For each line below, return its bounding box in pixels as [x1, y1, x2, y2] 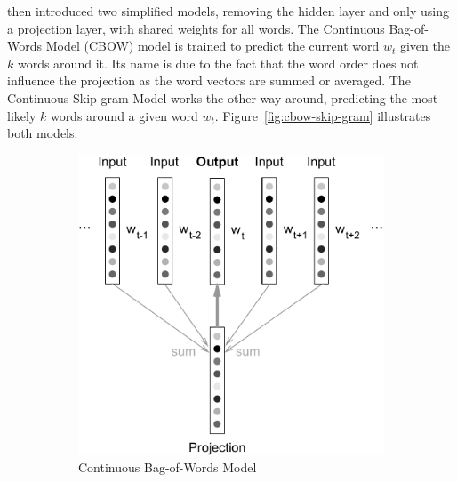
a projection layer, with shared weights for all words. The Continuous [7, 19, 385, 37]
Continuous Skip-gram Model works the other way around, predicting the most [7, 88, 438, 107]
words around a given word [50, 106, 198, 125]
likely [7, 106, 36, 125]
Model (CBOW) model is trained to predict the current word [45, 36, 380, 55]
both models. [7, 124, 78, 142]
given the [399, 36, 450, 55]
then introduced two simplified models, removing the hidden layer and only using [7, 2, 449, 20]
